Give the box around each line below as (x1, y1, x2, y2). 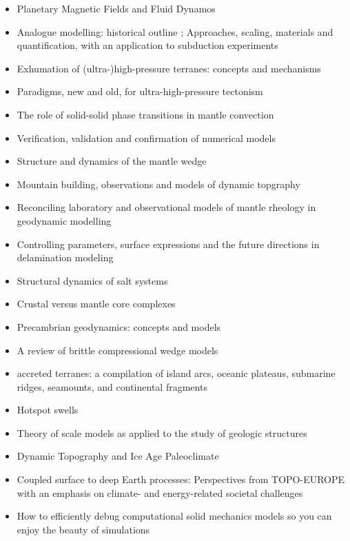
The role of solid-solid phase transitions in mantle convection (17, 107, 274, 121)
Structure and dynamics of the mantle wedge (17, 154, 207, 168)
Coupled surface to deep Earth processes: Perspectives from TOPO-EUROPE (17, 472, 345, 487)
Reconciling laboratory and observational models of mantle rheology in (17, 200, 316, 214)
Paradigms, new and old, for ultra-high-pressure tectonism (17, 84, 263, 99)
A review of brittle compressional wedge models (17, 343, 218, 357)
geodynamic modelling (17, 213, 112, 227)
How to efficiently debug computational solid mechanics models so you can (17, 509, 332, 523)
